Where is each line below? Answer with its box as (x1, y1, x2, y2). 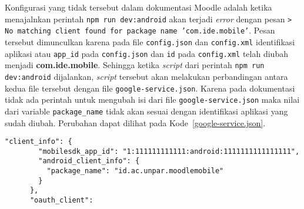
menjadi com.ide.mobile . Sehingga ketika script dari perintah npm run (5, 59, 265, 71)
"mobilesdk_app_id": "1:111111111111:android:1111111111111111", (38, 147, 300, 156)
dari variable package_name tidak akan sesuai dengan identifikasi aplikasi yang (5, 105, 288, 117)
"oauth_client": (29, 196, 93, 205)
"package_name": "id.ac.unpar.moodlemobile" (46, 167, 224, 176)
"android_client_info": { (38, 157, 140, 166)
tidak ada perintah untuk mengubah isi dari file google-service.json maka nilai (5, 93, 300, 106)
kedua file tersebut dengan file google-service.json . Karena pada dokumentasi (5, 82, 295, 94)
